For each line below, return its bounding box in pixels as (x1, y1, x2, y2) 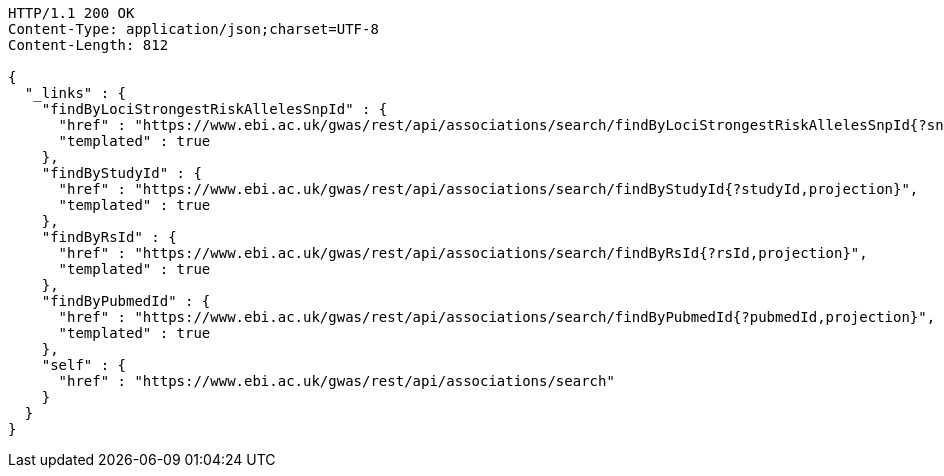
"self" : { (41, 357, 127, 373)
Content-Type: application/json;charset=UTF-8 (8, 21, 379, 37)
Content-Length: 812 (8, 37, 169, 53)
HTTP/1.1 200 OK (8, 5, 135, 21)
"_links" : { (24, 85, 127, 101)
